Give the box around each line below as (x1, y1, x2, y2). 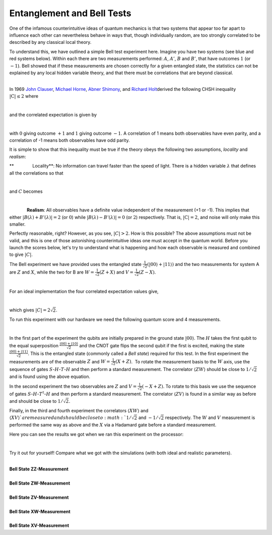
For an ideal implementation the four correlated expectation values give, (9, 288, 159, 295)
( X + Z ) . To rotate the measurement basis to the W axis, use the (115, 358, 250, 364)
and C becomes (9, 188, 43, 194)
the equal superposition (9, 342, 59, 348)
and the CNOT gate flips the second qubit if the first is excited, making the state (79, 342, 245, 348)
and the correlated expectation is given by (9, 112, 97, 118)
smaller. (9, 221, 26, 227)
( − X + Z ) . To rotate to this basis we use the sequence (142, 383, 256, 389)
